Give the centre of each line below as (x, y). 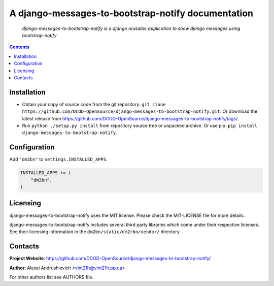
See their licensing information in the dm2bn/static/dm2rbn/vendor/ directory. (95, 232)
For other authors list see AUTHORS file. (52, 277)
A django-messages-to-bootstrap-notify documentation (131, 13)
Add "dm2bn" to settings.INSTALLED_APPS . (58, 160)
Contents (20, 47)
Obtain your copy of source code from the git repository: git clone (94, 104)
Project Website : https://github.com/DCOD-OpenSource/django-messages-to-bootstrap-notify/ (110, 259)
